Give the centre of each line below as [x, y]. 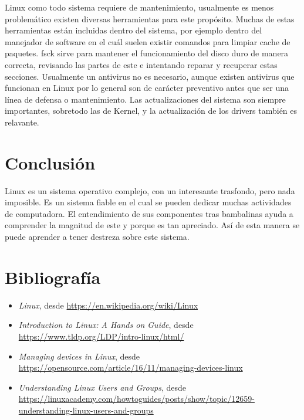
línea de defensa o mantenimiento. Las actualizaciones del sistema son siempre [145, 99]
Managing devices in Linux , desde [79, 356]
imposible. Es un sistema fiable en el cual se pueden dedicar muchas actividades [148, 202]
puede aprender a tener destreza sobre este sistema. [97, 237]
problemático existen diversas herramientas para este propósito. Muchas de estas [150, 18]
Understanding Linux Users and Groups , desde [102, 387]
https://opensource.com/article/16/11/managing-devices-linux [131, 367]
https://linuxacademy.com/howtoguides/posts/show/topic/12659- [136, 399]
